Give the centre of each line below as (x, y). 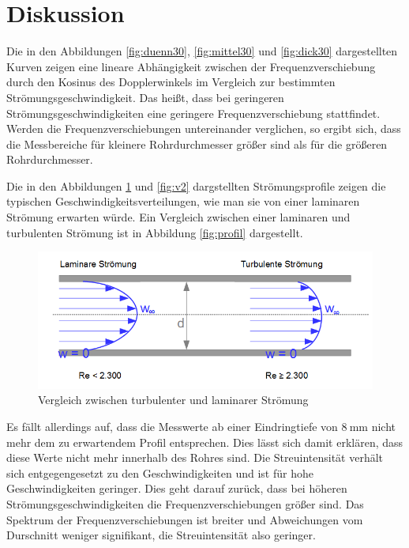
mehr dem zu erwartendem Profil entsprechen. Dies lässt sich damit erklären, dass (205, 442)
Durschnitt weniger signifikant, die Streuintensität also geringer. (161, 535)
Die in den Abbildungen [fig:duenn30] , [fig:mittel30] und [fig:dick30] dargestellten (202, 51)
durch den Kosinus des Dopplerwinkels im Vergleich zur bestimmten (171, 82)
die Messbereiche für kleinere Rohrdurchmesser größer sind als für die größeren (197, 144)
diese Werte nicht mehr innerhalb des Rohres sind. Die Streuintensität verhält (195, 457)
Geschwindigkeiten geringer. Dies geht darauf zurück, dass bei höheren (177, 488)
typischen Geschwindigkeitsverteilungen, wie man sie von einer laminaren (183, 201)
